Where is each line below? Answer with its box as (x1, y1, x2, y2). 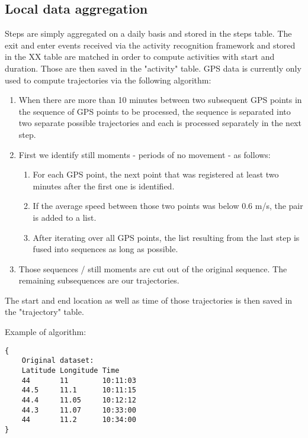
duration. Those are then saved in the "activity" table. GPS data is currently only (5, 62, 301, 74)
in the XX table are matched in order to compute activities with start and (5, 50, 275, 63)
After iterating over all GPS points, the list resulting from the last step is (33, 231, 300, 243)
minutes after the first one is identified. (33, 179, 175, 192)
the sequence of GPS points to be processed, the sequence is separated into (18, 105, 291, 117)
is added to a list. (33, 211, 97, 223)
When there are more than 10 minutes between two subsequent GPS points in (18, 94, 302, 106)
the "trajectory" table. (5, 305, 84, 318)
